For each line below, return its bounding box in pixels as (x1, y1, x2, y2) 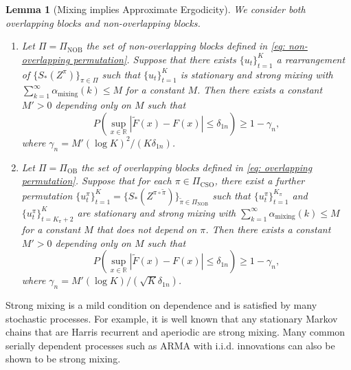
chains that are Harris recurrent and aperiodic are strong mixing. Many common (5, 325, 346, 339)
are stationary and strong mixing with (77, 205, 236, 219)
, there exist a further (214, 173, 305, 188)
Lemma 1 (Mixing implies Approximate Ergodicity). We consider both (5, 2, 306, 16)
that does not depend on (96, 221, 197, 236)
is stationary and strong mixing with (180, 67, 333, 81)
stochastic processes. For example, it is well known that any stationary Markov (5, 311, 338, 325)
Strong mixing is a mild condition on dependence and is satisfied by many (5, 297, 317, 312)
